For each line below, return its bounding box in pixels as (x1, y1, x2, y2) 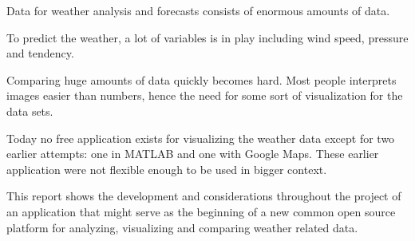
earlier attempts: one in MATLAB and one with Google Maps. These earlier (6, 145, 379, 162)
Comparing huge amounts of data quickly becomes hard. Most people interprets (6, 71, 397, 88)
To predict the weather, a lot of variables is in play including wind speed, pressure (6, 29, 409, 45)
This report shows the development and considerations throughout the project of (6, 188, 401, 204)
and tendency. (6, 45, 74, 61)
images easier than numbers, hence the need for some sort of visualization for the (6, 87, 403, 104)
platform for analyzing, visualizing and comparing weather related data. (6, 219, 358, 235)
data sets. (6, 102, 53, 119)
